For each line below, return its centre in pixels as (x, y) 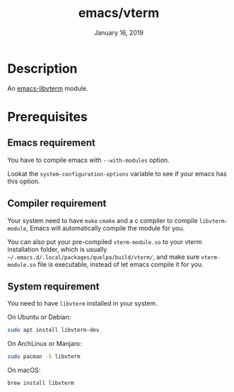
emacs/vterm (119, 13)
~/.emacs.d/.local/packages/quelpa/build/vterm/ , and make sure (104, 257)
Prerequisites (48, 116)
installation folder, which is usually (57, 249)
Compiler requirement (57, 203)
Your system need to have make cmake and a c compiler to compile (103, 220)
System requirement (53, 286)
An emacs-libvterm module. (48, 88)
